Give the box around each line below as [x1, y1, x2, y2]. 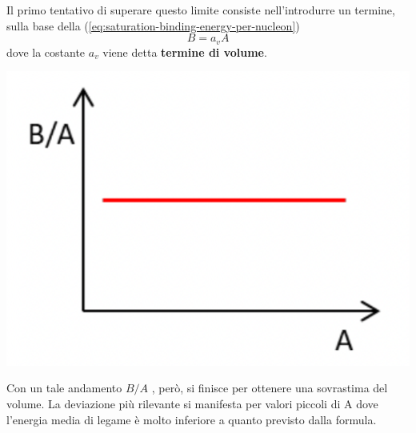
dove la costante [6, 43, 86, 60]
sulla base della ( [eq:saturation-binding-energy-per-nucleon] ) [6, 17, 300, 34]
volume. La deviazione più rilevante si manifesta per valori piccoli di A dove [6, 395, 378, 411]
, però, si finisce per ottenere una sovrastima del [151, 379, 388, 396]
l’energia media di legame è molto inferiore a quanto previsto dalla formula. [6, 411, 377, 427]
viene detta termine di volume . [102, 43, 267, 60]
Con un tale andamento [6, 379, 122, 396]
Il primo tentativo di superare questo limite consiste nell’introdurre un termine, [6, 2, 395, 18]
